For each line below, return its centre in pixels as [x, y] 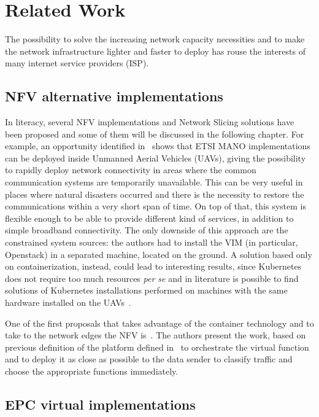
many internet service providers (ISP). [77, 63]
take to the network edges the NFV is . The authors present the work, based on [156, 335]
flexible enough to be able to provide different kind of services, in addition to [149, 218]
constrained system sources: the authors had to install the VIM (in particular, [152, 242]
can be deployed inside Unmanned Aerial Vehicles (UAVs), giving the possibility [156, 158]
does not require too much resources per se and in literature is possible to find [152, 278]
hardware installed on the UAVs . [68, 302]
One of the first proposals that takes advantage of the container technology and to [159, 323]
